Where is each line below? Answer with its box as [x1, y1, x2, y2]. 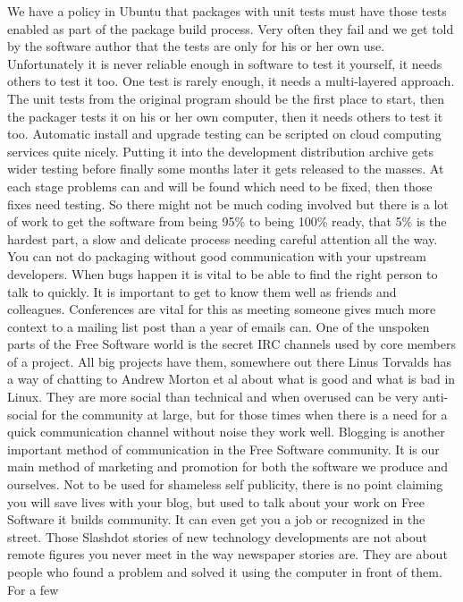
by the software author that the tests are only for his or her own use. [7, 37, 385, 55]
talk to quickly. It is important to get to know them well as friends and [7, 282, 397, 301]
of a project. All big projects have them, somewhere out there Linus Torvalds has [7, 352, 451, 370]
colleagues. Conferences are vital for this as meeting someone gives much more [7, 300, 436, 318]
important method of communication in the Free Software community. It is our [7, 439, 440, 458]
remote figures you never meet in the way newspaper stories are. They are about [7, 545, 448, 564]
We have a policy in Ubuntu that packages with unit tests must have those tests [7, 2, 447, 20]
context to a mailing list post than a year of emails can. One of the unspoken [7, 317, 430, 335]
